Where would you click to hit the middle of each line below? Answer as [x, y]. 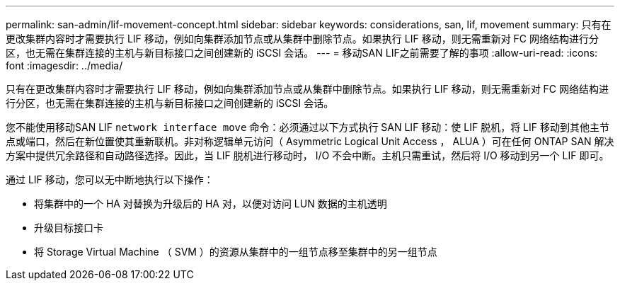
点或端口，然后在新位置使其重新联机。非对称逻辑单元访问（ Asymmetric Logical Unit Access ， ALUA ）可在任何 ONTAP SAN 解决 [310, 141]
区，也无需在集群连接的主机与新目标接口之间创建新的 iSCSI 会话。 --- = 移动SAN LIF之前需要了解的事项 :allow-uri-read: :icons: [302, 53]
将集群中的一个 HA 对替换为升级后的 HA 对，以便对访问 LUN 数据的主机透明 [211, 204]
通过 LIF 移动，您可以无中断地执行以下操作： [110, 179]
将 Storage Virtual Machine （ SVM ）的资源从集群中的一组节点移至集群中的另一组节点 [236, 252]
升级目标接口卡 [69, 228]
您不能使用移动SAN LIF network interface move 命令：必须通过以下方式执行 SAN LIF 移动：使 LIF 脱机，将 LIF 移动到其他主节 [308, 127]
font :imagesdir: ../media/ [64, 65]
